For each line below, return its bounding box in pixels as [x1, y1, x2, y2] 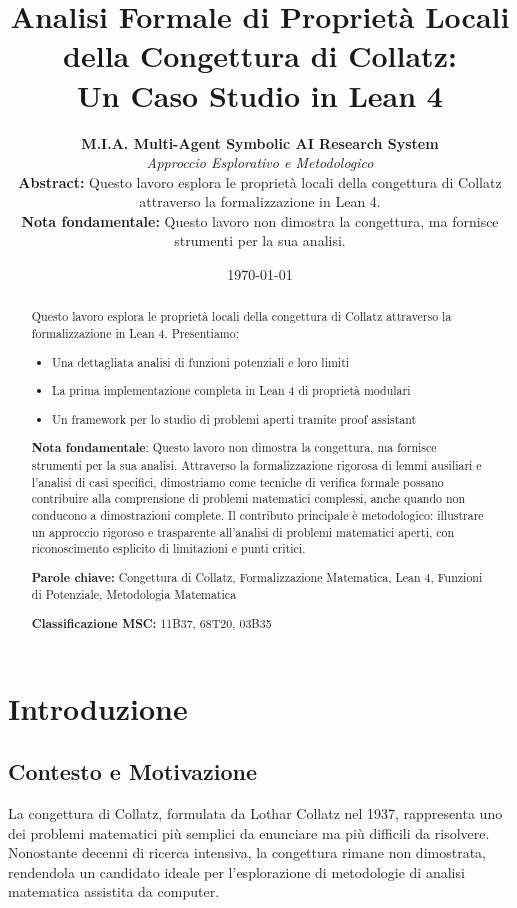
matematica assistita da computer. [8, 881, 220, 902]
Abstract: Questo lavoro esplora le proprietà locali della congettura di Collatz [18, 171, 502, 192]
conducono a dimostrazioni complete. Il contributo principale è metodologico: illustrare [31, 506, 484, 523]
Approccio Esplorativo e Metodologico [146, 152, 374, 173]
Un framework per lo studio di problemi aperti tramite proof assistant [52, 410, 417, 427]
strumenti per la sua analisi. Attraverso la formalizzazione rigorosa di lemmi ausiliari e [31, 456, 482, 473]
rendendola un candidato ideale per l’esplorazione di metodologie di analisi [8, 861, 465, 882]
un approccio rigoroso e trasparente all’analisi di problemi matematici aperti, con [31, 523, 455, 540]
